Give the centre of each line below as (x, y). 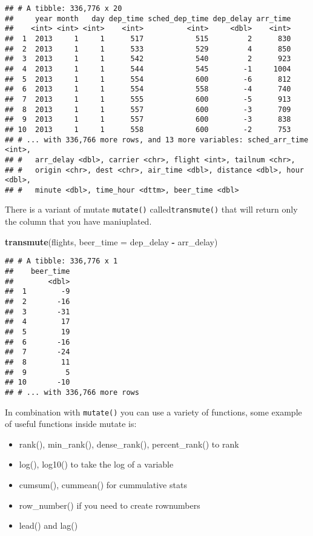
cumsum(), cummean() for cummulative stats (103, 484)
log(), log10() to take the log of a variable (96, 464)
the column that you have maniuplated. (78, 221)
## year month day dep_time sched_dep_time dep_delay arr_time (148, 18)
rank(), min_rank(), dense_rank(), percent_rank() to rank (129, 444)
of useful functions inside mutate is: (71, 424)
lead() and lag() (48, 525)
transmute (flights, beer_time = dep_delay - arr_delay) (111, 241)
